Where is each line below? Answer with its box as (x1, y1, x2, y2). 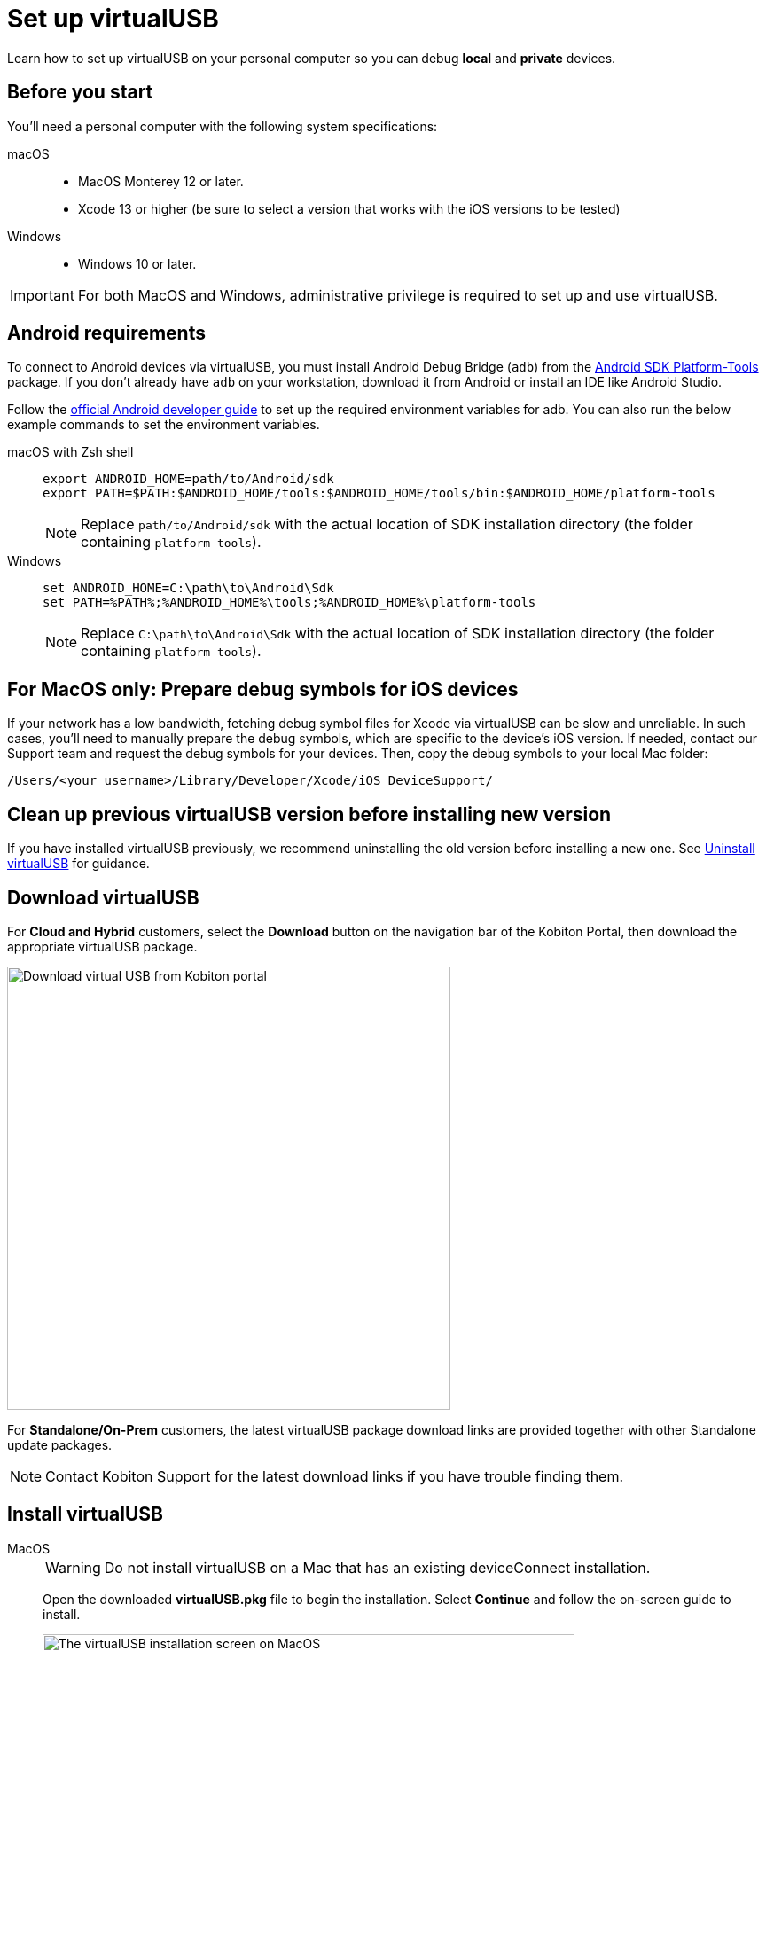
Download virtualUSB (7, 886, 199, 909)
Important (10, 286, 74, 304)
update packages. (7, 1436, 113, 1452)
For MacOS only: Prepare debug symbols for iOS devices (7, 677, 519, 700)
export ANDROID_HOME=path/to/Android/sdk (43, 472, 334, 487)
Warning (45, 1558, 101, 1577)
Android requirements (7, 322, 206, 345)
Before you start (7, 81, 153, 104)
